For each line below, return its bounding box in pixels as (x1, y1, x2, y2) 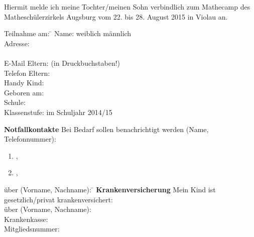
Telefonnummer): (4, 134, 56, 144)
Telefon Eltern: (4, 67, 50, 78)
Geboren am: (4, 87, 44, 97)
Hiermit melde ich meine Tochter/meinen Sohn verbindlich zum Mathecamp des (4, 2, 250, 12)
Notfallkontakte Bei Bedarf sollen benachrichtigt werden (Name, (4, 124, 209, 134)
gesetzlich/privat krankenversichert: (4, 194, 113, 204)
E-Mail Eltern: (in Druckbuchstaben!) (4, 57, 120, 68)
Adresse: (4, 38, 30, 48)
